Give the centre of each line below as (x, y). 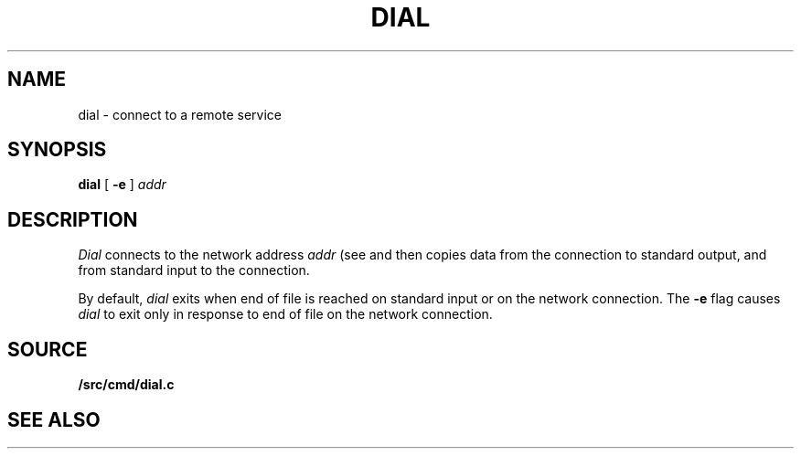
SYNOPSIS (57, 150)
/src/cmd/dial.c (126, 385)
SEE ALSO (54, 419)
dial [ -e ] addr (122, 185)
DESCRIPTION (73, 219)
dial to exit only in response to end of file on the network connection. (285, 314)
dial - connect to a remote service (180, 114)
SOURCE (48, 349)
